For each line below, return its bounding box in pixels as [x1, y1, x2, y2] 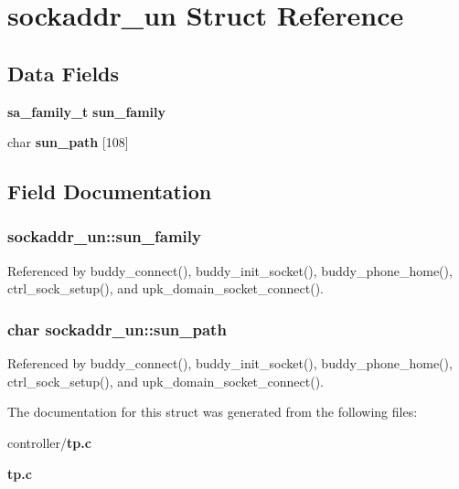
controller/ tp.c [7, 432, 91, 452]
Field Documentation [7, 177, 212, 206]
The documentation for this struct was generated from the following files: [7, 402, 418, 421]
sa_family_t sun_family [7, 101, 166, 121]
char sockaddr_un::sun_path [7, 317, 227, 340]
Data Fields [7, 58, 120, 87]
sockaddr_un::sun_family [7, 225, 201, 248]
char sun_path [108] [7, 133, 129, 152]
